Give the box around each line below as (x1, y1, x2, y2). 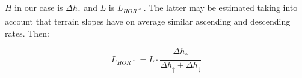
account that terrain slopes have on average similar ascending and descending (5, 15, 291, 28)
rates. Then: (5, 27, 50, 40)
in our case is (14, 1, 63, 13)
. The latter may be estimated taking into (143, 1, 298, 13)
